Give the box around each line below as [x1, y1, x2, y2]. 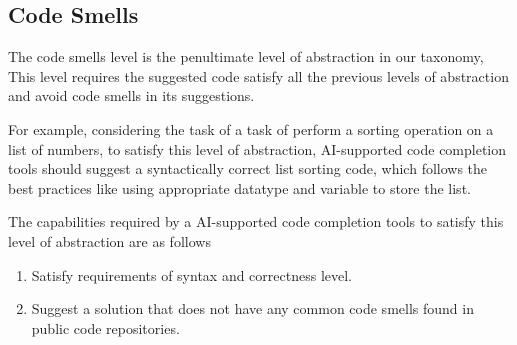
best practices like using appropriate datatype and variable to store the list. [8, 177, 471, 198]
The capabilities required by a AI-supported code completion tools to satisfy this [8, 211, 504, 232]
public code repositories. [31, 317, 180, 338]
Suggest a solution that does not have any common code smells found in [31, 298, 474, 319]
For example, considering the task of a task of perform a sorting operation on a [8, 118, 494, 139]
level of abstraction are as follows [8, 230, 211, 251]
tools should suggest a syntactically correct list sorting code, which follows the [8, 158, 488, 179]
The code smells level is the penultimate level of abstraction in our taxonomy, [8, 46, 484, 67]
